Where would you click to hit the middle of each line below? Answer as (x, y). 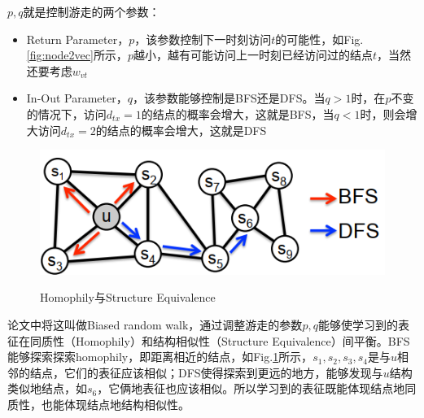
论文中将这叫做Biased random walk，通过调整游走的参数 (155, 325)
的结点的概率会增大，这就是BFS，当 (238, 113)
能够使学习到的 (358, 325)
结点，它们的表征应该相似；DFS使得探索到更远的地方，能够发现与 (206, 372)
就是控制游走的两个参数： (92, 11)
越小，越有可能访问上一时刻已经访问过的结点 (253, 55)
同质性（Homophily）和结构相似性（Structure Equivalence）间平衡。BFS (220, 340)
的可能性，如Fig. (319, 39)
